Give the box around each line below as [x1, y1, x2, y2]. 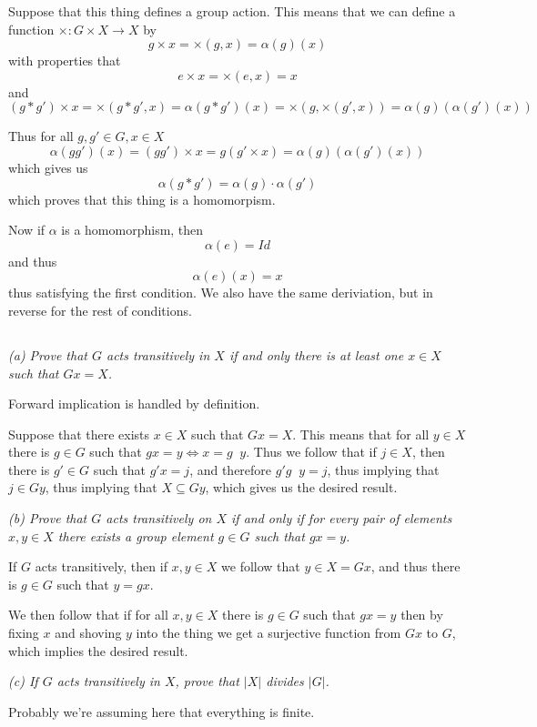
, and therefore [189, 459, 272, 479]
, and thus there [370, 557, 461, 576]
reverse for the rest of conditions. [8, 300, 192, 319]
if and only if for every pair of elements [231, 509, 452, 528]
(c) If [8, 671, 38, 691]
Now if [8, 220, 46, 239]
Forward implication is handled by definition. [8, 394, 260, 413]
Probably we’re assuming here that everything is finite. [8, 702, 315, 721]
